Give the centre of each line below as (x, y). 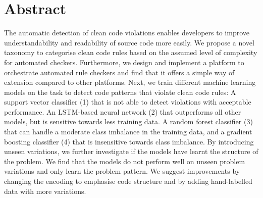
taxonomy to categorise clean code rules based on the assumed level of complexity (131, 52)
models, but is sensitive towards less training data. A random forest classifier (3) (128, 121)
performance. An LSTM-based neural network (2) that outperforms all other (123, 111)
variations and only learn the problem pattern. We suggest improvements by (122, 171)
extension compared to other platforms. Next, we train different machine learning (130, 82)
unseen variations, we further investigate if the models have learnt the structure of (131, 151)
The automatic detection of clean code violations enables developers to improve (127, 33)
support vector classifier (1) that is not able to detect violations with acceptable (128, 102)
